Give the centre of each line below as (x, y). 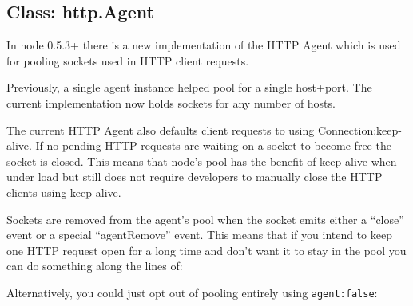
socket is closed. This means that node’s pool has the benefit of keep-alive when (202, 161)
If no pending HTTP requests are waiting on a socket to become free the (213, 145)
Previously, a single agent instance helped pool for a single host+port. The (189, 87)
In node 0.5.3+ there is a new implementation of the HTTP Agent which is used (204, 45)
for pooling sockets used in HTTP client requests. (128, 60)
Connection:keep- (359, 129)
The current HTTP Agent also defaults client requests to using (161, 129)
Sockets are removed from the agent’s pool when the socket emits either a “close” (205, 219)
